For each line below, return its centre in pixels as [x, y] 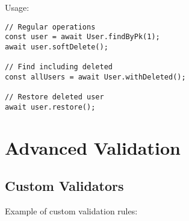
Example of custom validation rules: [71, 211]
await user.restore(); [50, 107]
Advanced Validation [93, 147]
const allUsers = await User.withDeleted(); [95, 77]
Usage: [17, 7]
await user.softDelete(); [57, 47]
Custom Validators [64, 186]
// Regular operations [50, 27]
